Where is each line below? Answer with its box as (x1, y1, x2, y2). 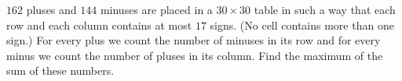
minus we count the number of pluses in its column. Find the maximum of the (6, 47, 383, 63)
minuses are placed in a (100, 2, 213, 17)
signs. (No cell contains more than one (210, 16, 394, 33)
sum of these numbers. (6, 62, 115, 79)
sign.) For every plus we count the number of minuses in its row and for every (6, 32, 381, 48)
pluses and (26, 2, 77, 17)
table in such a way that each (254, 2, 396, 17)
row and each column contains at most (6, 16, 192, 33)
